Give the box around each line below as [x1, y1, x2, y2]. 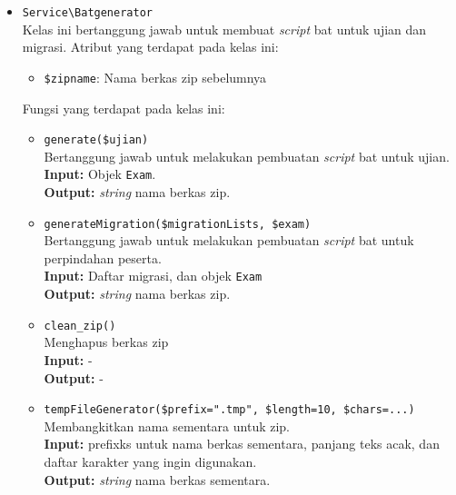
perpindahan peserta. [44, 248, 162, 267]
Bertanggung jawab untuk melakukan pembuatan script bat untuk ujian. [44, 146, 450, 165]
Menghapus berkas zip [44, 332, 169, 351]
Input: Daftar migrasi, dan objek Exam [44, 266, 263, 285]
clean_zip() [44, 319, 116, 332]
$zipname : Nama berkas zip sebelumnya [44, 67, 267, 86]
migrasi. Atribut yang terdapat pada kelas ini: [22, 37, 279, 56]
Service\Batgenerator [22, 6, 153, 19]
